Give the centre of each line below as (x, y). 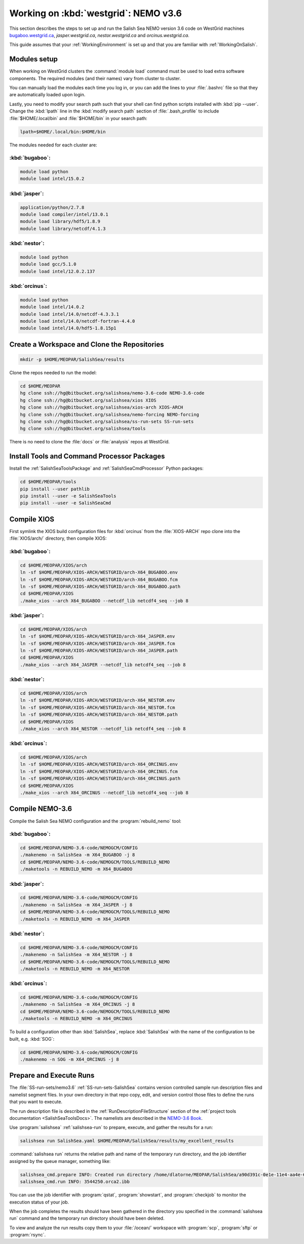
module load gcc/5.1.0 (48, 264)
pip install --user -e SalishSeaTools (68, 496)
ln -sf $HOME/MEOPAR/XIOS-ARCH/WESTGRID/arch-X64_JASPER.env (98, 636)
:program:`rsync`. (27, 1235)
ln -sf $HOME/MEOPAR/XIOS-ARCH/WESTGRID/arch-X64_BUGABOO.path (100, 586)
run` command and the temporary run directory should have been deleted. (87, 1218)
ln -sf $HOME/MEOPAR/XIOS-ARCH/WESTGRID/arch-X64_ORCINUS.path (100, 779)
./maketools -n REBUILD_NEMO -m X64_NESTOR (75, 969)
